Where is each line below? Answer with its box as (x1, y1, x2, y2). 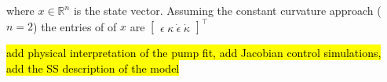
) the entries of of (33, 18, 117, 34)
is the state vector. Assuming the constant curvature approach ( (73, 2, 382, 18)
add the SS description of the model (6, 59, 180, 76)
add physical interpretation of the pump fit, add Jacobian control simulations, (6, 45, 382, 61)
